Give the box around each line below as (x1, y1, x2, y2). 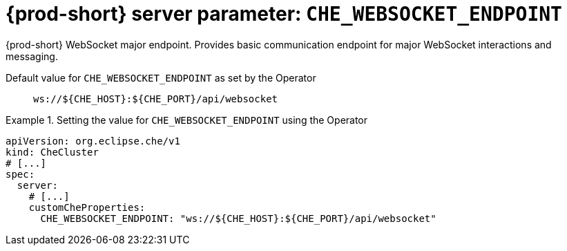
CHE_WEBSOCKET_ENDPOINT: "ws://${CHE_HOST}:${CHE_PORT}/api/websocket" (40, 212, 436, 224)
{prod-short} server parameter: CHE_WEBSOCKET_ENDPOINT (6, 2, 562, 26)
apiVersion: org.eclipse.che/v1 (6, 135, 180, 147)
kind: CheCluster (6, 146, 99, 158)
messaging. (6, 50, 58, 62)
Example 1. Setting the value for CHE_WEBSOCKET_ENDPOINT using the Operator (6, 113, 368, 126)
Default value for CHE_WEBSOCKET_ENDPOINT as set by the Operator (6, 71, 316, 84)
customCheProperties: (28, 201, 146, 213)
